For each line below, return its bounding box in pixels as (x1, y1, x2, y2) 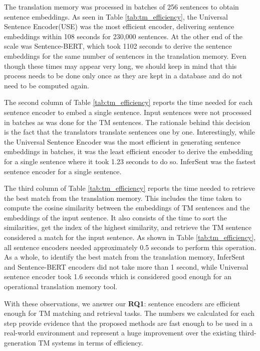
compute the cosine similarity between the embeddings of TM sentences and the (4, 202, 250, 213)
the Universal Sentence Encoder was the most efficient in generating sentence (4, 136, 240, 147)
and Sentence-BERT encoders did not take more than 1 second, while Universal (4, 261, 248, 272)
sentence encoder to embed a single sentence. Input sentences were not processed (4, 106, 252, 117)
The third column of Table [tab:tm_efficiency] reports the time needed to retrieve (4, 183, 255, 193)
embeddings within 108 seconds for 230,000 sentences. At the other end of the (4, 31, 243, 41)
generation (4, 337, 36, 347)
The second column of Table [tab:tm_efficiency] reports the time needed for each (4, 97, 253, 107)
